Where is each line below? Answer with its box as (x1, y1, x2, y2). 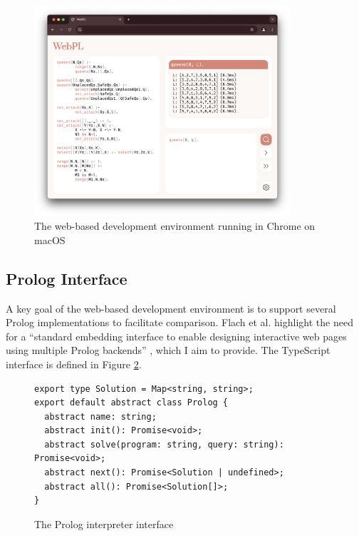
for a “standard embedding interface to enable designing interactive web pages (6, 328, 347, 343)
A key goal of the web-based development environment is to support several (6, 300, 336, 315)
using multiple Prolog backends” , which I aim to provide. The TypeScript (6, 343, 331, 358)
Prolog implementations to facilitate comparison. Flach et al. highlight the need (6, 315, 353, 330)
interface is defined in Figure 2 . (6, 356, 142, 371)
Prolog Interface (6, 267, 128, 289)
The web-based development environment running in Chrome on (34, 218, 316, 233)
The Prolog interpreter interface (34, 516, 174, 531)
